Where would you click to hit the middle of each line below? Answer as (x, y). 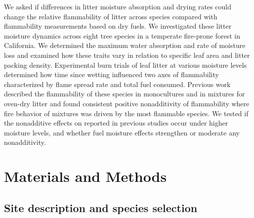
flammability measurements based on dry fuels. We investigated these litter (118, 26)
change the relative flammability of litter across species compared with (111, 16)
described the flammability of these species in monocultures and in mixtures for (125, 94)
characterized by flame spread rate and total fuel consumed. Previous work (117, 84)
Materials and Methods (85, 176)
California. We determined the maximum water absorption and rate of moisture (125, 45)
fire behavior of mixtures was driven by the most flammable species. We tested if (126, 113)
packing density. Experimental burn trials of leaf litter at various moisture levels (126, 65)
